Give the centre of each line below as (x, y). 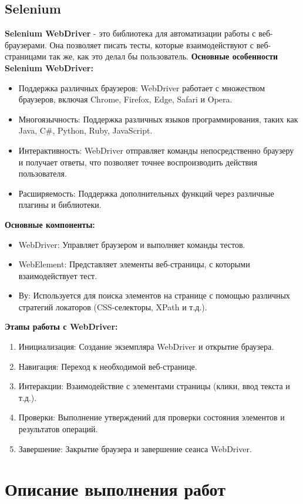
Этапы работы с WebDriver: (61, 326)
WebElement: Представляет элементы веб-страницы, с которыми (134, 264)
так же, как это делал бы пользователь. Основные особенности (164, 56)
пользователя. (43, 173)
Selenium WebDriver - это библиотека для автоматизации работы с (130, 33)
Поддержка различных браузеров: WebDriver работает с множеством (142, 87)
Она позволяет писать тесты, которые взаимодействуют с (152, 44)
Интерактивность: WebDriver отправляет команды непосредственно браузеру (156, 150)
